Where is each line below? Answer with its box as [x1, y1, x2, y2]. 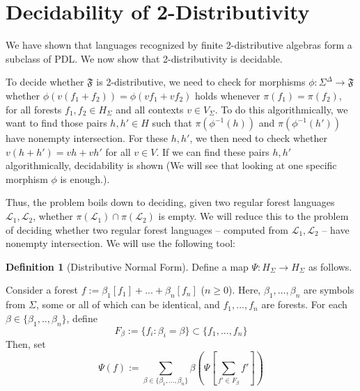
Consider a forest [6, 282, 79, 297]
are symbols [304, 282, 354, 297]
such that [152, 115, 192, 130]
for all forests [6, 102, 62, 116]
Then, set [6, 337, 46, 351]
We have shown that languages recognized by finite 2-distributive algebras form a [6, 38, 352, 52]
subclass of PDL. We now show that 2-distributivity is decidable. [6, 51, 283, 65]
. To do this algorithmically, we [214, 102, 348, 116]
